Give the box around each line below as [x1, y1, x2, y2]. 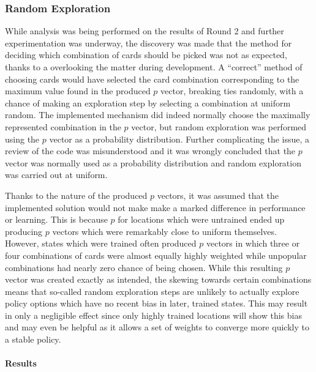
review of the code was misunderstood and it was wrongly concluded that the [5, 144, 296, 157]
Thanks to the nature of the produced [5, 188, 148, 201]
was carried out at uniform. [5, 168, 108, 181]
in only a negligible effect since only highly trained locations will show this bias [5, 308, 302, 321]
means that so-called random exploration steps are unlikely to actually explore [5, 285, 299, 297]
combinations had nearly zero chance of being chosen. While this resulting [5, 261, 283, 273]
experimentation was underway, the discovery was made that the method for [5, 36, 292, 49]
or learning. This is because [5, 213, 108, 226]
